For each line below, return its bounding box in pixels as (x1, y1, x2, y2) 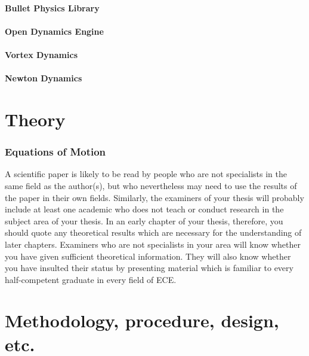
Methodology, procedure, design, (5, 308, 279, 333)
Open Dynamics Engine (5, 25, 104, 37)
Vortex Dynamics (5, 48, 78, 60)
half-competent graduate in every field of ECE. (5, 273, 177, 285)
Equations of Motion (5, 144, 106, 159)
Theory (5, 107, 66, 131)
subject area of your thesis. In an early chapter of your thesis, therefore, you (5, 214, 283, 227)
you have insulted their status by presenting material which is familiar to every (5, 261, 293, 274)
